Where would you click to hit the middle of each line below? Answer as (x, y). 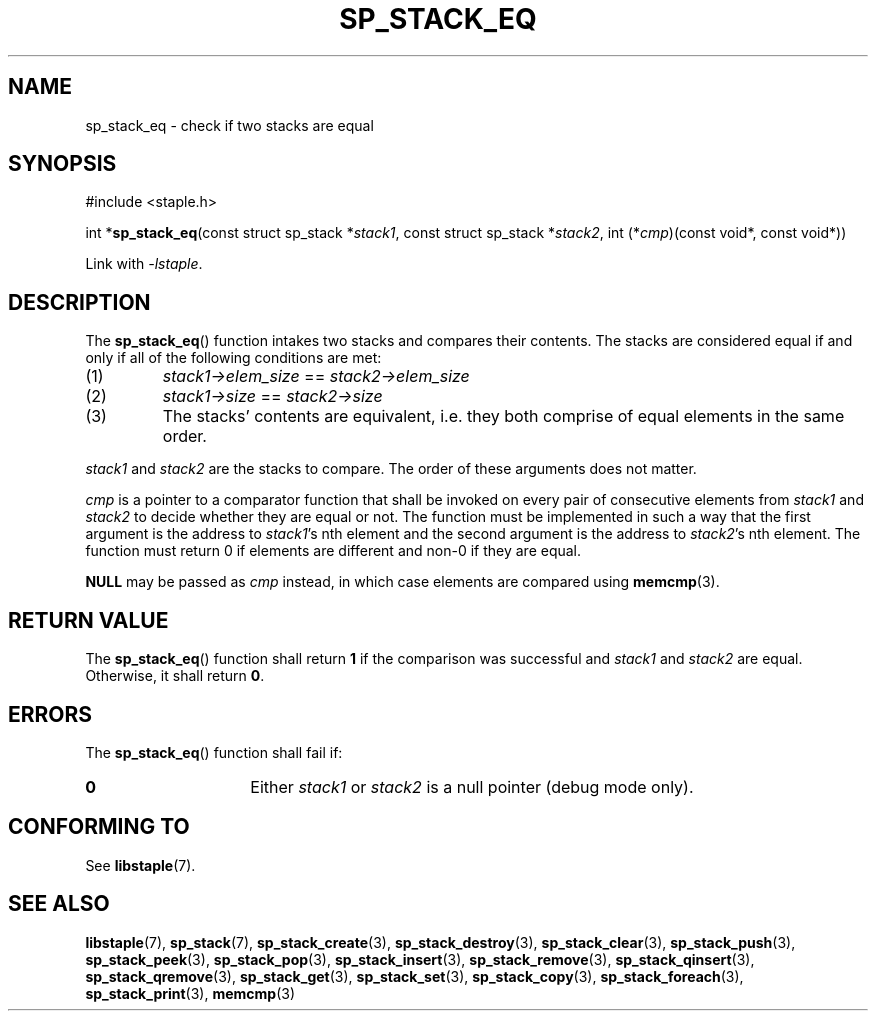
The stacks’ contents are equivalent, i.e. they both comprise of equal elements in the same (503, 416)
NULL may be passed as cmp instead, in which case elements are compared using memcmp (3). (402, 582)
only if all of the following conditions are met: (233, 358)
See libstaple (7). (140, 865)
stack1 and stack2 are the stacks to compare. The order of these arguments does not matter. (391, 469)
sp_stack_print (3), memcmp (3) (190, 993)
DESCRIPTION (79, 302)
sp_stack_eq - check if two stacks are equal (229, 125)
